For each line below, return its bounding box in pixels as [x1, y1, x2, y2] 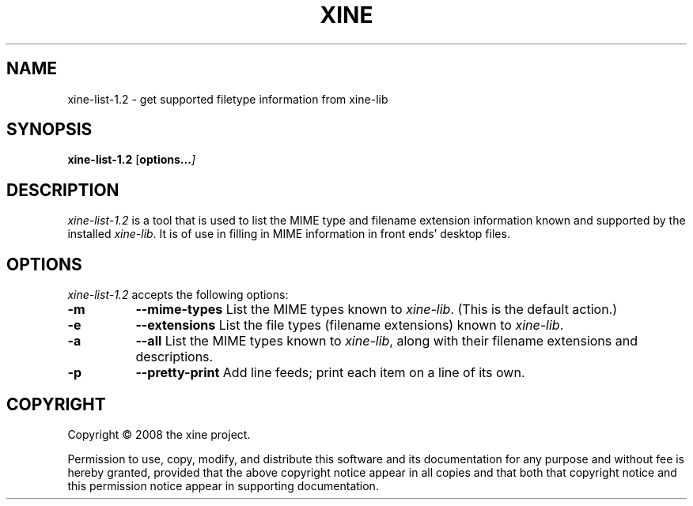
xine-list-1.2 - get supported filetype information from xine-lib [67, 92, 388, 106]
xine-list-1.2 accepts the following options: [67, 288, 289, 302]
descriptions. [135, 349, 214, 365]
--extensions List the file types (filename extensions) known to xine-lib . [135, 317, 564, 334]
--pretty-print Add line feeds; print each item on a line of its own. [135, 364, 525, 381]
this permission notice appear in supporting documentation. [67, 478, 379, 493]
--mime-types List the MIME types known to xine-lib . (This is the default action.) [135, 301, 618, 318]
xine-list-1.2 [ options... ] [67, 153, 195, 167]
